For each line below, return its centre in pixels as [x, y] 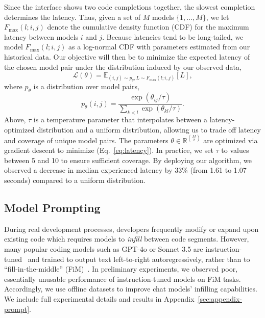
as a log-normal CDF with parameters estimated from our [159, 47]
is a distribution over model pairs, [86, 86]
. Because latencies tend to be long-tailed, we [173, 36]
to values [235, 150]
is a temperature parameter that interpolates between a [121, 119]
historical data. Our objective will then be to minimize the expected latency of [127, 56]
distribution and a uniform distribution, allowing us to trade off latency [149, 129]
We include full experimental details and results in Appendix [99, 298]
